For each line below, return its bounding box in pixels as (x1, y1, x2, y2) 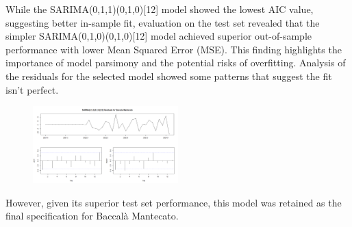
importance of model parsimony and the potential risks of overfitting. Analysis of (5, 55, 346, 70)
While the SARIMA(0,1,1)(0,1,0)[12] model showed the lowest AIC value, (5, 2, 314, 16)
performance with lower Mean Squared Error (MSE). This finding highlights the (5, 42, 342, 56)
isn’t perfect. (5, 82, 59, 96)
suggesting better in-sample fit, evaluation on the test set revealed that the (5, 15, 320, 29)
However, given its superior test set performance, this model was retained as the (5, 195, 342, 209)
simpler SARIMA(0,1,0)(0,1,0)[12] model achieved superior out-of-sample (5, 29, 312, 43)
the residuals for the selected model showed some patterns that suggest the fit (5, 68, 332, 83)
